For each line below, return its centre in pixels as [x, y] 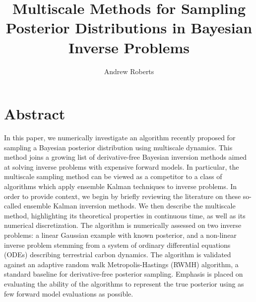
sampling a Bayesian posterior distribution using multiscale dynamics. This [118, 147]
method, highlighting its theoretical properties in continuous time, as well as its [125, 215]
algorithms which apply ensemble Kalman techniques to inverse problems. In [121, 186]
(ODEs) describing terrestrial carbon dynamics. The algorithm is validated [118, 254]
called [13, 206]
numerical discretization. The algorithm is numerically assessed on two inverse [123, 225]
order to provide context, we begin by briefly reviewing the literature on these [123, 196]
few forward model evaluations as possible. [69, 293]
